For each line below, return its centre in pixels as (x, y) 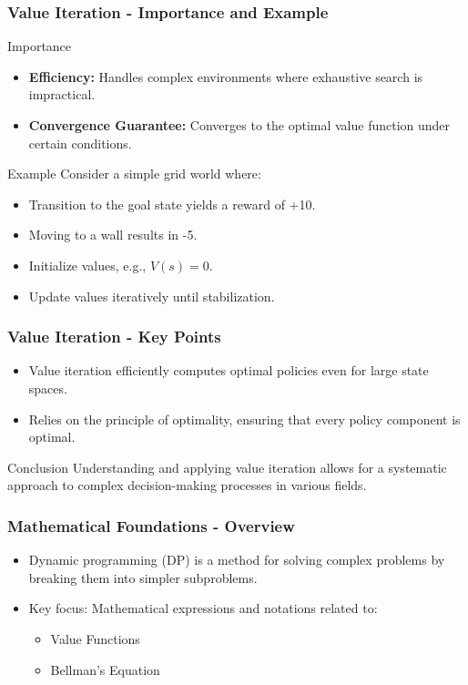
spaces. (48, 388)
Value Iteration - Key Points (114, 337)
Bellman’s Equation (105, 669)
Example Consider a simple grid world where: (134, 174)
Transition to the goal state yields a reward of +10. (172, 204)
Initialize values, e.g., (87, 265)
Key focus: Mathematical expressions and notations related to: (203, 608)
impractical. (62, 94)
